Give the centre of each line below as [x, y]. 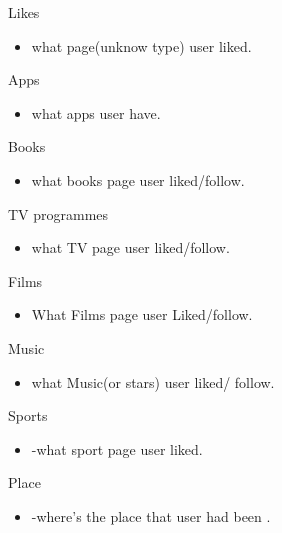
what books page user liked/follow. [138, 179]
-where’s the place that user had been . [151, 515]
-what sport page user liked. [117, 448]
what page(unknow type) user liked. [141, 45]
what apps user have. [96, 112]
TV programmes [58, 213]
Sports [28, 415]
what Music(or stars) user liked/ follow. [153, 381]
